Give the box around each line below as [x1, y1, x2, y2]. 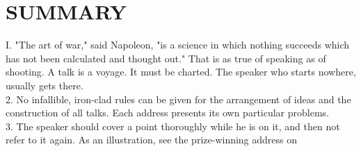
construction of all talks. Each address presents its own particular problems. [6, 105, 329, 120]
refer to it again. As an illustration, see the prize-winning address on [6, 132, 298, 147]
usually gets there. [6, 78, 83, 92]
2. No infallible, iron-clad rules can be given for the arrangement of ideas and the [6, 91, 351, 106]
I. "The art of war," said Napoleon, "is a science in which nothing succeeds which [6, 37, 350, 52]
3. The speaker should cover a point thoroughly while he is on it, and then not [6, 118, 340, 133]
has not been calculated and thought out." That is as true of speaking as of [6, 51, 326, 65]
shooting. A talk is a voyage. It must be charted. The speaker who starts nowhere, [6, 64, 356, 79]
